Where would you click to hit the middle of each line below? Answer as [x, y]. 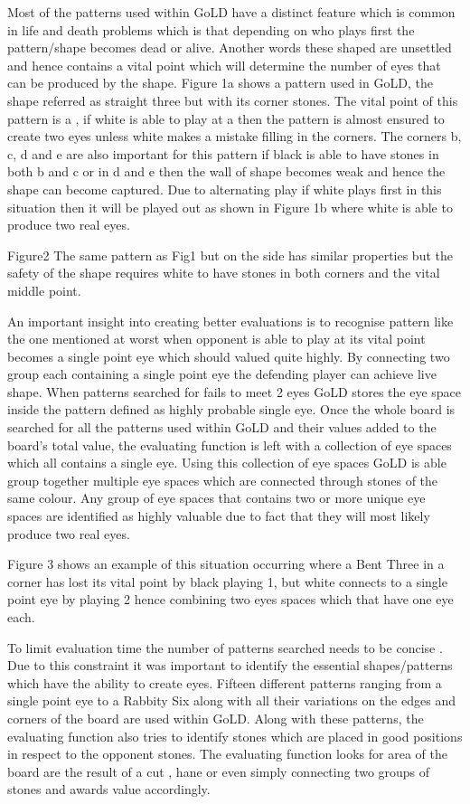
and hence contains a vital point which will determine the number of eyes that [224, 65]
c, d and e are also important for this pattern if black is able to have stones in [223, 153]
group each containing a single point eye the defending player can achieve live [222, 374]
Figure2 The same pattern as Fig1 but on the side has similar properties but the [230, 255]
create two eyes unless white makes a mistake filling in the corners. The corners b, [235, 136]
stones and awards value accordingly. [109, 789]
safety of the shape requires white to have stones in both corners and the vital [224, 273]
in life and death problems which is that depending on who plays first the [211, 29]
